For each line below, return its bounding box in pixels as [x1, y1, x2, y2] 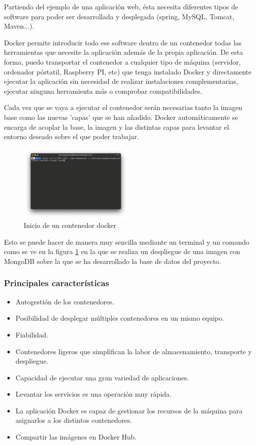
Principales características [4, 277, 109, 289]
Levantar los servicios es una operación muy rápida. [15, 389, 172, 399]
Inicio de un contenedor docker [24, 220, 117, 230]
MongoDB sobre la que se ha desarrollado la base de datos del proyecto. [4, 256, 221, 266]
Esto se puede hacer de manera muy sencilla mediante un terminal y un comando [4, 236, 250, 247]
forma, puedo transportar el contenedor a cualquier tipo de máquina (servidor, [4, 56, 241, 67]
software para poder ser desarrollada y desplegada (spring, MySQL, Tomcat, [4, 11, 234, 21]
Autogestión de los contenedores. [15, 296, 114, 306]
